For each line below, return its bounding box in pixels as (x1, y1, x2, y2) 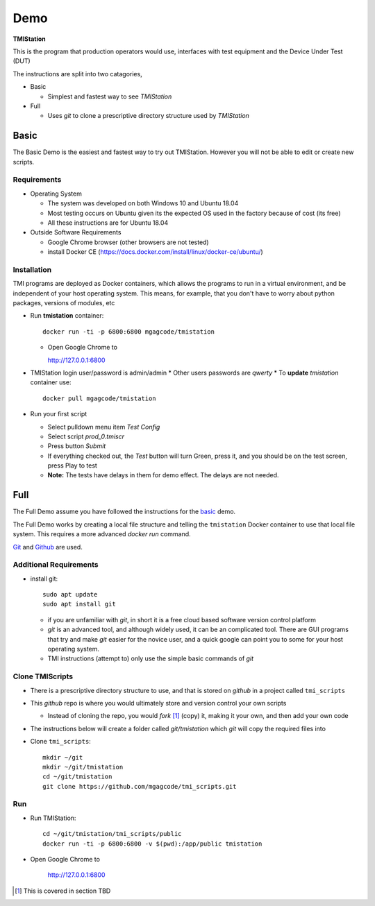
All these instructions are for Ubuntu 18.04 (47, 219, 169, 227)
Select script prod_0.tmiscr (47, 432, 125, 441)
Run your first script (30, 410, 87, 418)
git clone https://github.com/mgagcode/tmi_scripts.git (42, 783, 237, 790)
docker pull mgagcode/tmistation (42, 394, 156, 402)
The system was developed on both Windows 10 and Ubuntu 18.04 (47, 199, 239, 207)
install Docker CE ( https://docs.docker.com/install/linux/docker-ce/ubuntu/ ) (47, 248, 263, 256)
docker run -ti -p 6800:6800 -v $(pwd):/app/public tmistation (42, 839, 262, 848)
